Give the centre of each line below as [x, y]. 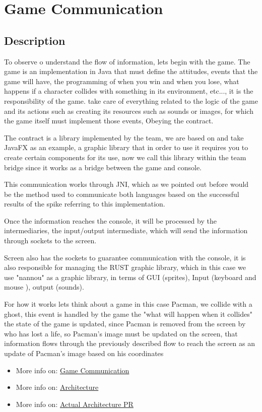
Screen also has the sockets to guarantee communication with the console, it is [125, 257]
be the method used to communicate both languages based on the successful [122, 194]
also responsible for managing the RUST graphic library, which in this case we [125, 267]
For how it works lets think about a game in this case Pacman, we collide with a [128, 304]
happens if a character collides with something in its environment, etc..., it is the [129, 91]
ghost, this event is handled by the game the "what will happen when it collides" [128, 314]
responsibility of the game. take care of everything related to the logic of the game [131, 100]
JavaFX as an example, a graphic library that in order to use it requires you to [126, 147]
